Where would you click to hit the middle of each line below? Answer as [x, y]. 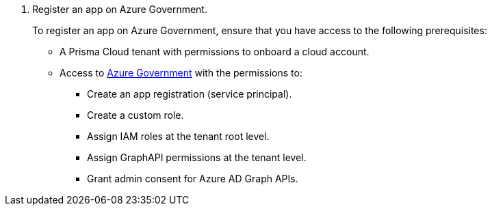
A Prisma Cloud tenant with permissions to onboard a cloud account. [215, 52]
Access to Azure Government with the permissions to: [181, 73]
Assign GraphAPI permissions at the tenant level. [197, 157]
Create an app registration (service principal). [190, 94]
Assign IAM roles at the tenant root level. [178, 136]
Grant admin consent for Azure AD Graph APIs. [193, 179]
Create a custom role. [135, 115]
